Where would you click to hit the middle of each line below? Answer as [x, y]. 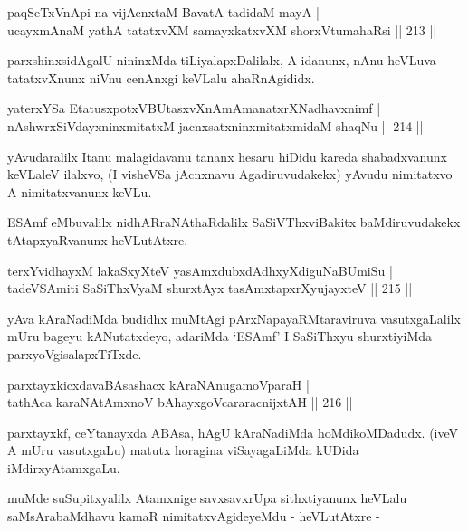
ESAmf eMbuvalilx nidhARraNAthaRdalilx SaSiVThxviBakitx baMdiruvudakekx [234, 222]
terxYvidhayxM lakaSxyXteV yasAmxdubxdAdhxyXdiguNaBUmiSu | [200, 270]
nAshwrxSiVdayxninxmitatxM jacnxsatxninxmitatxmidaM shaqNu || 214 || [215, 125]
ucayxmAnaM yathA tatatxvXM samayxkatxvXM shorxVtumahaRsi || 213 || [222, 29]
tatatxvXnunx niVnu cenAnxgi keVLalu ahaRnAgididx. [161, 77]
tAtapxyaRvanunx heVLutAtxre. [98, 239]
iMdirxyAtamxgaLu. [64, 467]
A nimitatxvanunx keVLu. [80, 191]
